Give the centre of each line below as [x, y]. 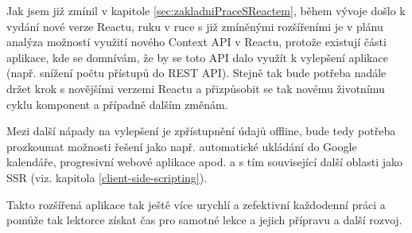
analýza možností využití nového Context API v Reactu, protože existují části [196, 42]
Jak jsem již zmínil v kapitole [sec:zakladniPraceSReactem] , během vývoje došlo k [206, 10]
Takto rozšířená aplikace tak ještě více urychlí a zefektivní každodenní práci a [196, 204]
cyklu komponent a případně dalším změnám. [117, 104]
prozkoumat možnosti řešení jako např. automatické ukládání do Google [182, 146]
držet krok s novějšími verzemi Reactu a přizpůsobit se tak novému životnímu [196, 88]
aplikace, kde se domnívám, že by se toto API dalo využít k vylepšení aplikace [197, 57]
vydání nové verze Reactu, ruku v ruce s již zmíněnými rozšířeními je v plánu [195, 26]
